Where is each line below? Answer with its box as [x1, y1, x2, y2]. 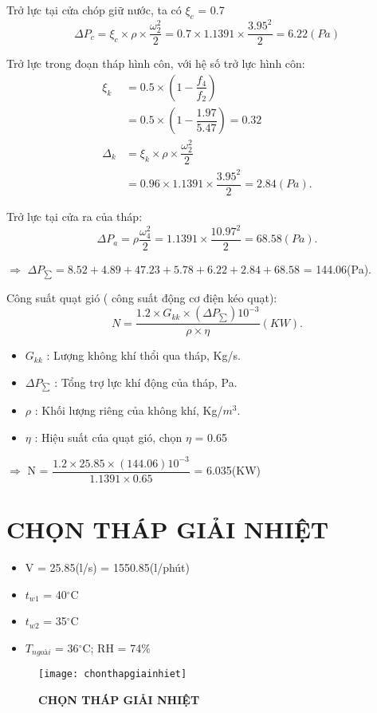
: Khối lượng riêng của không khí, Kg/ [34, 402, 223, 419]
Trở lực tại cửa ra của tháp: [6, 207, 143, 224]
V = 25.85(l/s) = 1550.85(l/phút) [25, 559, 190, 576]
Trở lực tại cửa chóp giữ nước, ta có [6, 2, 182, 18]
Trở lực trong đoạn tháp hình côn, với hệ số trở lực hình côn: [6, 55, 305, 72]
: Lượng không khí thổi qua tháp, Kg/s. [46, 347, 241, 364]
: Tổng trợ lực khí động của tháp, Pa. [54, 373, 238, 390]
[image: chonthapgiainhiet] [38, 668, 187, 680]
